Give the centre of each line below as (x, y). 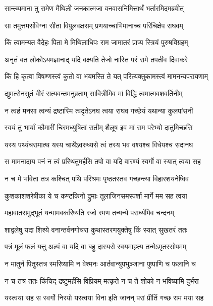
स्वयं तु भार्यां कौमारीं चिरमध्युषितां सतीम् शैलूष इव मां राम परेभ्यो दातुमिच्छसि (99, 127)
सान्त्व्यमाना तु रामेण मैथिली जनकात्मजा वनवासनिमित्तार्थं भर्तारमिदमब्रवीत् (94, 8)
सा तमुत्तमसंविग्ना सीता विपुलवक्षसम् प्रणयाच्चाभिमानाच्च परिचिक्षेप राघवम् (94, 25)
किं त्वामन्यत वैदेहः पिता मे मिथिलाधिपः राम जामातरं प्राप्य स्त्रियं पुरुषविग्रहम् (96, 42)
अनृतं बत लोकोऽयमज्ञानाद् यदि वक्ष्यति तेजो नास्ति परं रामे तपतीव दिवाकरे (96, 59)
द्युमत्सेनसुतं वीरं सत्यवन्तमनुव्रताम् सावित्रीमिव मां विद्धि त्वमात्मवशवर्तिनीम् (94, 93)
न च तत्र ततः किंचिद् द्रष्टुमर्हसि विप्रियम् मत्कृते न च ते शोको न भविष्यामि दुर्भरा (102, 280)
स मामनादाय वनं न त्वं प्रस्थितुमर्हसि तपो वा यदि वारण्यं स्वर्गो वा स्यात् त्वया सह (103, 161)
